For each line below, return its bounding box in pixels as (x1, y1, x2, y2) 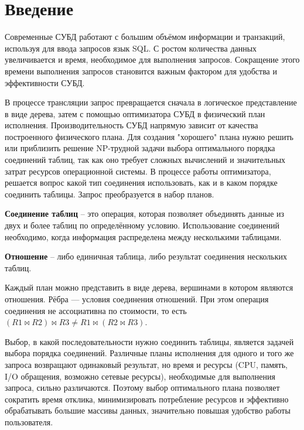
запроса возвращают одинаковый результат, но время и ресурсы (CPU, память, (5, 358, 288, 370)
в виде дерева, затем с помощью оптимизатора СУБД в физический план (5, 107, 265, 120)
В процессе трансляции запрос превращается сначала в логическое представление (5, 96, 297, 108)
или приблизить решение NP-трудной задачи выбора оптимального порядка (5, 142, 275, 154)
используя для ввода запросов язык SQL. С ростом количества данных (5, 42, 257, 54)
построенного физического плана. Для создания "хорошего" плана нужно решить (5, 130, 293, 142)
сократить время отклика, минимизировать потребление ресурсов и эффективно (5, 393, 289, 405)
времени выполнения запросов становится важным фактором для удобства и (5, 64, 277, 77)
